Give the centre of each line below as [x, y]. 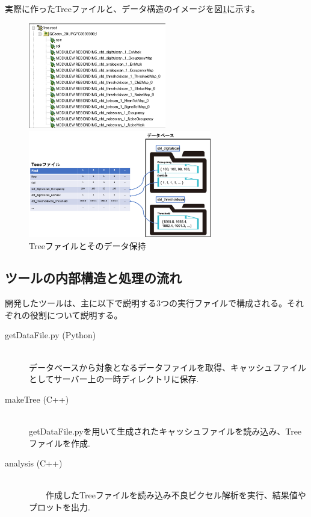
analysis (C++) [34, 463]
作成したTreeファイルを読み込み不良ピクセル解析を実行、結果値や [176, 495]
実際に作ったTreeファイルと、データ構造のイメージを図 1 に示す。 [132, 8]
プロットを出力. [60, 507]
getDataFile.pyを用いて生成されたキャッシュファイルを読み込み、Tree [165, 431]
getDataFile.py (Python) [51, 335]
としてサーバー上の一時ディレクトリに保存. [114, 379]
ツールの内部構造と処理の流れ [93, 278]
